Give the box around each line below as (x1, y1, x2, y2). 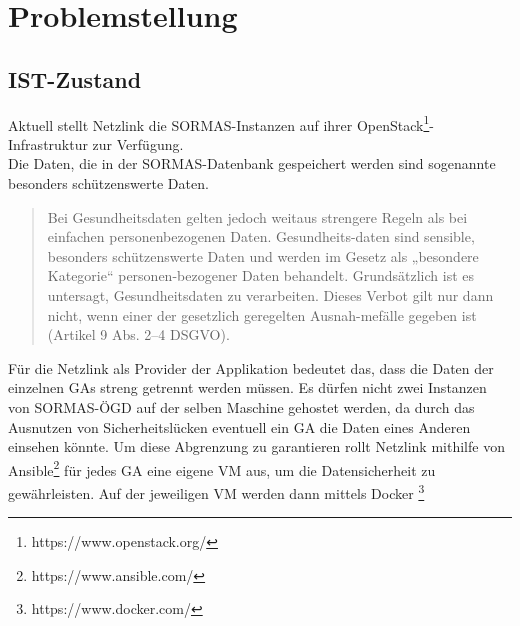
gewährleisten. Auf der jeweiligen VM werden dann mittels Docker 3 (8, 479, 425, 503)
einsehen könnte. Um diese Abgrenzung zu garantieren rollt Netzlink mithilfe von (8, 436, 505, 457)
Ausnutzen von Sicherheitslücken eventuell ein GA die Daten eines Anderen (8, 416, 471, 437)
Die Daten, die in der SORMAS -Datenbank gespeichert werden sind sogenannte (8, 153, 496, 174)
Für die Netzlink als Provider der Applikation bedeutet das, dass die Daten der (8, 357, 494, 378)
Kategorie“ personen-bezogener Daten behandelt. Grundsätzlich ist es (47, 265, 474, 286)
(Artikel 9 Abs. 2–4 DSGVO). (47, 324, 230, 345)
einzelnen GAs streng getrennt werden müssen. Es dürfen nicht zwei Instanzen (8, 377, 487, 398)
